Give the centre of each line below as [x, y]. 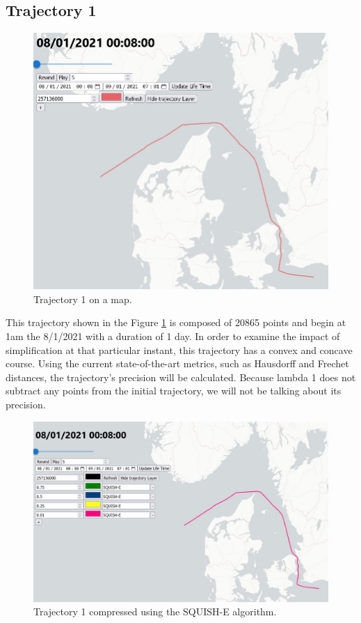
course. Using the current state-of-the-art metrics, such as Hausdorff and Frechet [177, 363]
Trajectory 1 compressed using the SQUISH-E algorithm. [155, 612]
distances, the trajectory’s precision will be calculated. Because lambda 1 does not [181, 377]
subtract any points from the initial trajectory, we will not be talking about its [174, 391]
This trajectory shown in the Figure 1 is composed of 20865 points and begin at [176, 322]
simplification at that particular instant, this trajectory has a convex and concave [179, 349]
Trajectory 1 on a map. [83, 299]
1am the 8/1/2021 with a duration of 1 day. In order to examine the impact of [173, 336]
